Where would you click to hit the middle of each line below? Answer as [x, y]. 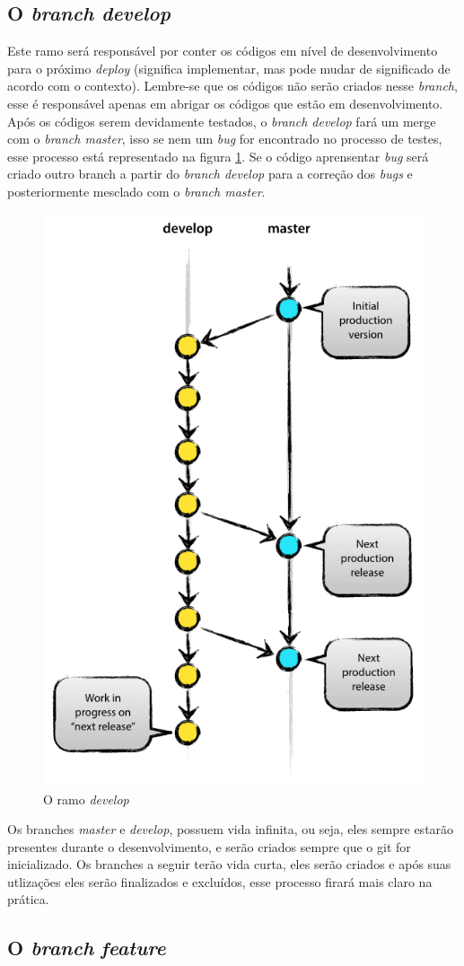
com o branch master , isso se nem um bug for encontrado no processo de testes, [225, 139]
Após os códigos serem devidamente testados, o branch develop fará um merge [222, 121]
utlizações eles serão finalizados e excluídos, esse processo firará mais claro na [220, 881]
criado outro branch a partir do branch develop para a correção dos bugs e [210, 174]
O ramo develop [86, 799]
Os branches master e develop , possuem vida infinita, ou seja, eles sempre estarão [231, 829]
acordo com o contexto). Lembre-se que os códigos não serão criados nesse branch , [232, 86]
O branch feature [87, 948]
